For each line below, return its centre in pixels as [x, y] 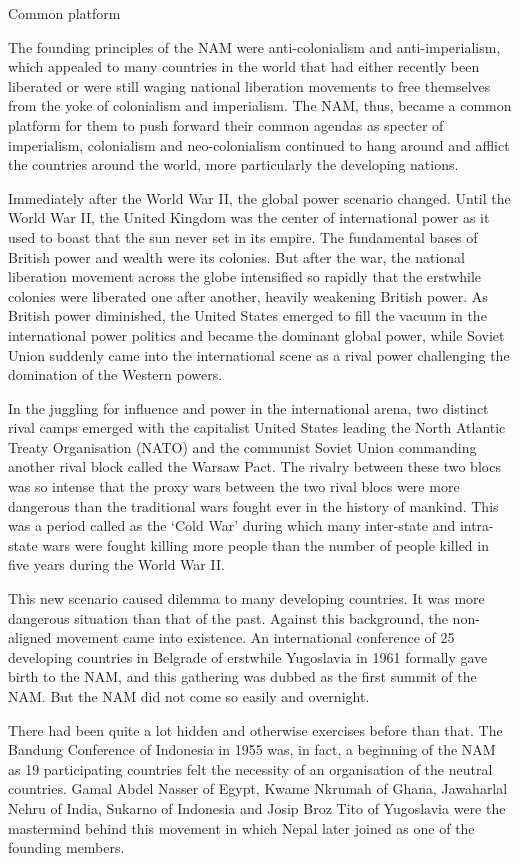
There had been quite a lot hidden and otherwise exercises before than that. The [255, 729]
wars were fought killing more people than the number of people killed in [265, 544]
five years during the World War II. [116, 564]
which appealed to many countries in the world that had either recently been [244, 66]
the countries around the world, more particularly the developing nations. [233, 164]
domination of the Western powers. [115, 374]
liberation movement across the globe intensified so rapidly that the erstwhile [245, 276]
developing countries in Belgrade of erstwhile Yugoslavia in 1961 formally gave [248, 656]
